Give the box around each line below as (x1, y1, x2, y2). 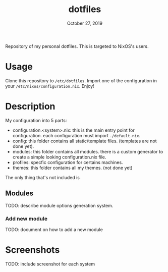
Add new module (5, 215, 48, 222)
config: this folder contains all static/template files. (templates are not (12, 138, 157, 144)
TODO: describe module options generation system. (5, 202, 114, 208)
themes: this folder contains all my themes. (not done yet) (12, 165, 133, 171)
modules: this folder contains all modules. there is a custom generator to (12, 148, 163, 154)
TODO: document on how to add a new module (5, 226, 103, 233)
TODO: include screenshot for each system (5, 261, 95, 267)
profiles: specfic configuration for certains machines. (12, 159, 123, 165)
